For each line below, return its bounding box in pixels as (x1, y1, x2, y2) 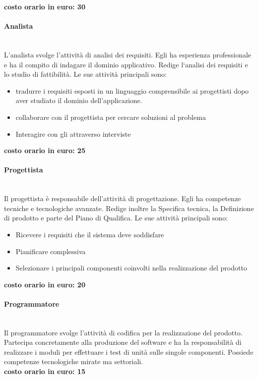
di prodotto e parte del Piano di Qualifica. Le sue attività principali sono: (4, 213, 228, 223)
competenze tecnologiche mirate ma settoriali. (4, 356, 143, 367)
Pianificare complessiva (15, 246, 86, 256)
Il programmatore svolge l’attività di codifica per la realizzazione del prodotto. (4, 327, 243, 337)
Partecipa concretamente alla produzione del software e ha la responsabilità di (4, 337, 242, 347)
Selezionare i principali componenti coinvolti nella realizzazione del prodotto (15, 263, 247, 273)
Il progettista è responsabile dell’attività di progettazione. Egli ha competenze (4, 193, 241, 204)
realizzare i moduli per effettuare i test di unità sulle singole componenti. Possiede (4, 346, 254, 357)
